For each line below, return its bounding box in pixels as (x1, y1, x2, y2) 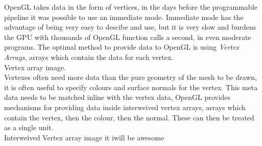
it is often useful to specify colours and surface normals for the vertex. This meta (4, 81, 258, 92)
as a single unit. (4, 122, 54, 133)
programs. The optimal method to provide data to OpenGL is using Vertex (4, 41, 239, 52)
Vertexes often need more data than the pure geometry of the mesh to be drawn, (4, 72, 257, 82)
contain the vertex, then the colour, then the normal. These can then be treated (4, 112, 254, 122)
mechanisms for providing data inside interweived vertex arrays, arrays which (4, 101, 246, 112)
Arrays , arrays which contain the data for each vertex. (4, 51, 174, 62)
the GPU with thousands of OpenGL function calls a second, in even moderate (4, 31, 251, 42)
